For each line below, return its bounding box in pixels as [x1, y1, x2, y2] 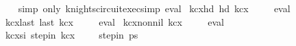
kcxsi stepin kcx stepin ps [5, 28, 138, 42]
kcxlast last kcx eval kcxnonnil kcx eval [5, 14, 225, 28]
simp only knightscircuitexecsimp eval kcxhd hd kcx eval [18, 1, 291, 15]
